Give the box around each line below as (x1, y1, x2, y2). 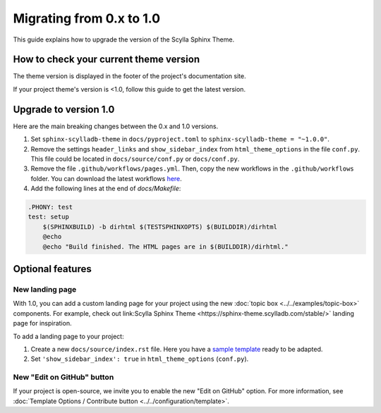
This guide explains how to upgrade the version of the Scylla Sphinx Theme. (13, 35, 235, 44)
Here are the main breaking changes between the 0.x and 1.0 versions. (13, 122, 219, 130)
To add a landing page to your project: (13, 332, 124, 340)
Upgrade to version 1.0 (13, 103, 115, 116)
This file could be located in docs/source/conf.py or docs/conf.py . (30, 154, 240, 163)
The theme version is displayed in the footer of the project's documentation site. (13, 72, 246, 80)
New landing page (13, 285, 77, 295)
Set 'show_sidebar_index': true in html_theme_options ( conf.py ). (30, 355, 249, 363)
